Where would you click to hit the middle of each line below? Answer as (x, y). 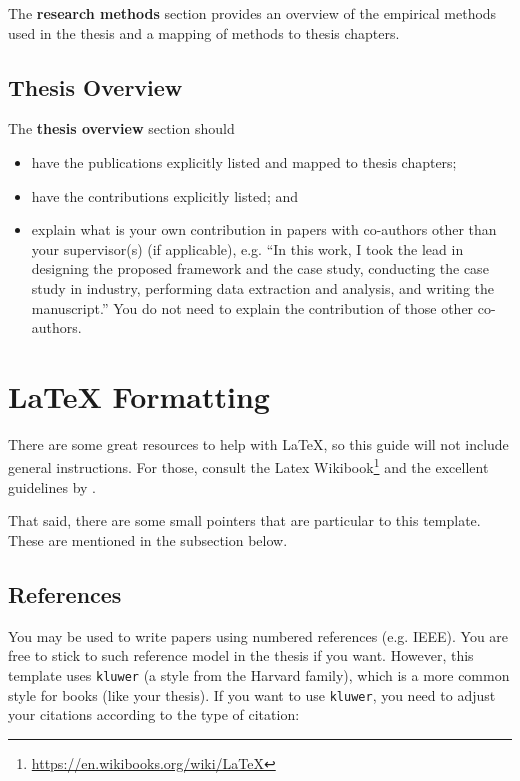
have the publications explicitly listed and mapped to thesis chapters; (244, 161)
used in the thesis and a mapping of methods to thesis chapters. (204, 32)
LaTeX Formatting (139, 395)
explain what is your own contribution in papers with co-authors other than (264, 229)
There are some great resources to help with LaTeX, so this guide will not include (258, 443)
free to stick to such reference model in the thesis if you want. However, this (241, 655)
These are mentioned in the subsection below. (148, 539)
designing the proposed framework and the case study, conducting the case (260, 268)
